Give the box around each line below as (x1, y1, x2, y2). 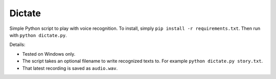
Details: (9, 42, 26, 48)
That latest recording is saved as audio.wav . (22, 65, 118, 71)
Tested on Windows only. (22, 51, 76, 57)
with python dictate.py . (9, 32, 67, 38)
